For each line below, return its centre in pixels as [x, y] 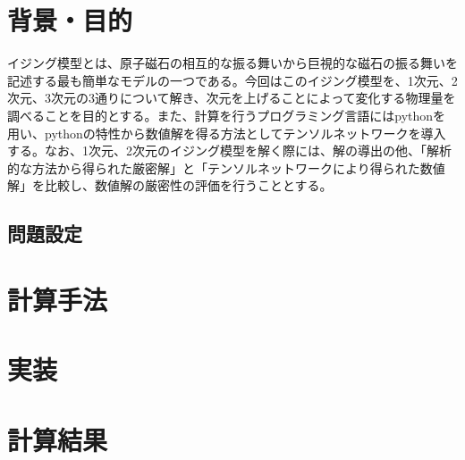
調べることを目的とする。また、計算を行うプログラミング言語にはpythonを [227, 115]
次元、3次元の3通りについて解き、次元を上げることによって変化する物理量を [232, 98]
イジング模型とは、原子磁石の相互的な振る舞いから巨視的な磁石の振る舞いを [232, 63]
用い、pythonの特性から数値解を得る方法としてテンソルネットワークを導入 [227, 133]
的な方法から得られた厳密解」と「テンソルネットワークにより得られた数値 [226, 167]
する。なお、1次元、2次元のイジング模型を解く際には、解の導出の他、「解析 [229, 151]
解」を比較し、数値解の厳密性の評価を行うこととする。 [170, 185]
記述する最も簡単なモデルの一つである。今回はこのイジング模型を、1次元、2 [232, 80]
